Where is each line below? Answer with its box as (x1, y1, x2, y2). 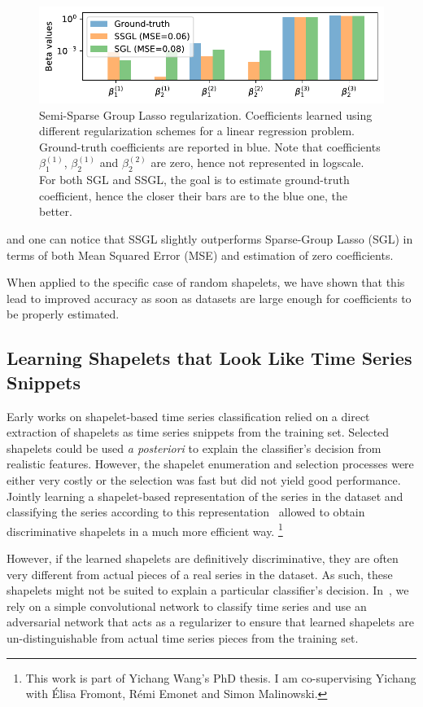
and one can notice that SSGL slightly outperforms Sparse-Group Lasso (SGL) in (7, 231, 413, 247)
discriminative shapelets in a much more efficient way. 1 (7, 520, 283, 539)
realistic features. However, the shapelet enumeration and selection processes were (7, 455, 414, 472)
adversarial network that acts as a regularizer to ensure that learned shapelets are (7, 613, 414, 630)
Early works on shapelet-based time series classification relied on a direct (7, 407, 370, 424)
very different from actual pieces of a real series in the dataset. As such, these (7, 565, 393, 582)
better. (39, 203, 72, 220)
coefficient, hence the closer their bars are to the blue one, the (39, 187, 348, 204)
